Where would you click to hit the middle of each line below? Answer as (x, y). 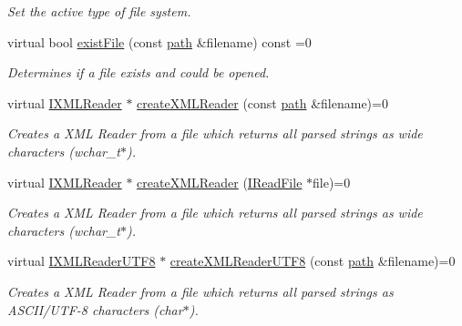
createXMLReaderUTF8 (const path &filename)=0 (313, 261)
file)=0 (332, 182)
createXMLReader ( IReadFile (220, 182)
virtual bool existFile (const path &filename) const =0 (159, 41)
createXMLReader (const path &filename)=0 (262, 102)
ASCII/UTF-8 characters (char (95, 309)
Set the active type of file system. (99, 11)
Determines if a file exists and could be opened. (139, 72)
